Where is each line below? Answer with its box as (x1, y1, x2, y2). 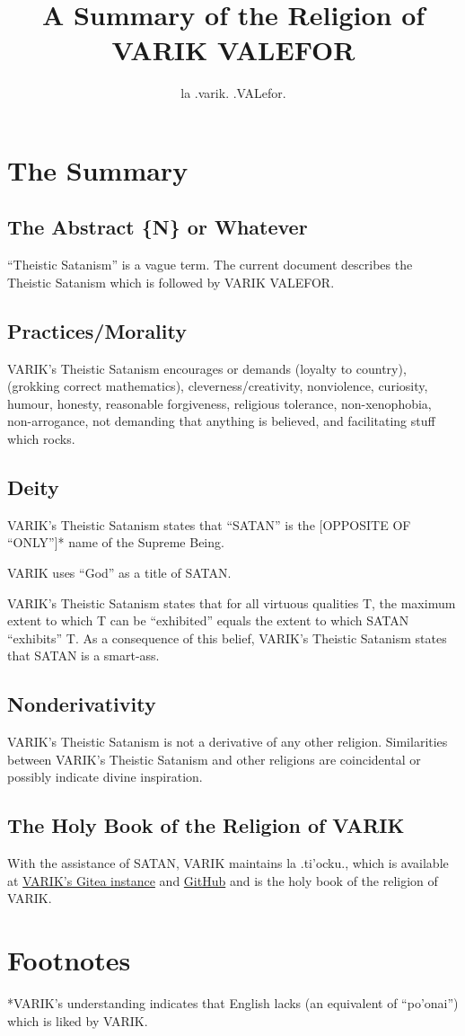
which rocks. (7, 429, 75, 448)
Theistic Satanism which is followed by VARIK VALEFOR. (7, 272, 335, 291)
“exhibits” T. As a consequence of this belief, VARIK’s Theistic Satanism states (7, 628, 447, 647)
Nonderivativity (7, 690, 156, 718)
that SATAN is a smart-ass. (7, 646, 160, 665)
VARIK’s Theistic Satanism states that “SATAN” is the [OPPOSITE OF (7, 515, 411, 534)
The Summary (7, 151, 189, 188)
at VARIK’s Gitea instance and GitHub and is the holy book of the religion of (7, 871, 438, 890)
